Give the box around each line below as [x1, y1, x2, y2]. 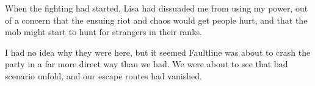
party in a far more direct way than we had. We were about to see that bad [5, 58, 288, 70]
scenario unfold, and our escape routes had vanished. [5, 69, 202, 82]
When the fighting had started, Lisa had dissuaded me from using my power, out [5, 2, 308, 14]
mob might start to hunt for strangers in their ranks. [5, 25, 202, 38]
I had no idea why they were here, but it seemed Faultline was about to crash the [5, 45, 311, 58]
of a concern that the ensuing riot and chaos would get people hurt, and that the [5, 13, 308, 26]
